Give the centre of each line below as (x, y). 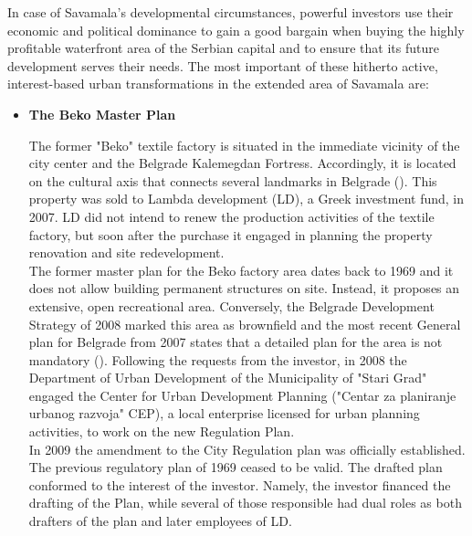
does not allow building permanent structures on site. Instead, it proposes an (244, 288)
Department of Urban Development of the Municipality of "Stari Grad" (228, 378)
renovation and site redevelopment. (126, 252)
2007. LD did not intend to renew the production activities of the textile (231, 216)
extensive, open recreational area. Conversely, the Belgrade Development (231, 305)
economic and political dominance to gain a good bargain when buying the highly (236, 30)
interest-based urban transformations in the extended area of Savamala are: (218, 84)
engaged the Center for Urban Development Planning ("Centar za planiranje (242, 395)
